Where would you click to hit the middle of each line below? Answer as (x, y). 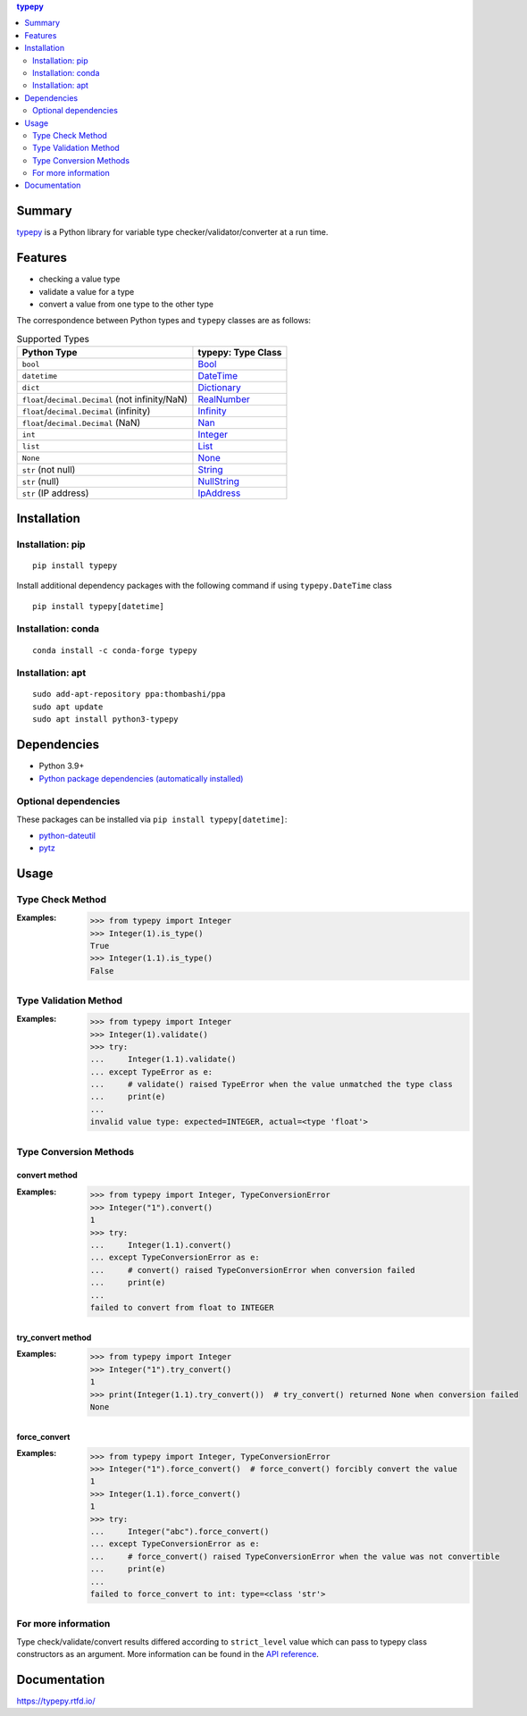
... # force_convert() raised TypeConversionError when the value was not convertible (295, 1556)
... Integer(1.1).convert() (161, 1245)
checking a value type (79, 279)
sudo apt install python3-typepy (105, 720)
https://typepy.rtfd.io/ (56, 1701)
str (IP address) (55, 493)
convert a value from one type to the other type (126, 305)
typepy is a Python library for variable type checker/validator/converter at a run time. (172, 232)
